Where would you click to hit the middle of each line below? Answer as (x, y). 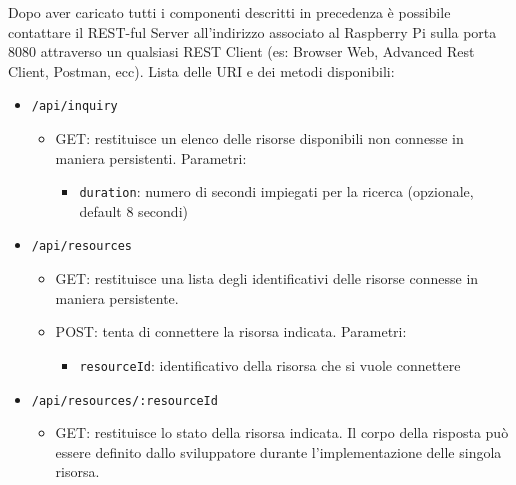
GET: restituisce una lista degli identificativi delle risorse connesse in (267, 278)
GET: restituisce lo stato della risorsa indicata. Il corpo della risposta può (282, 432)
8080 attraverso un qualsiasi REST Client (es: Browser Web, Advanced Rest (241, 51)
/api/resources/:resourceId (124, 400)
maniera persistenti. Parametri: (151, 157)
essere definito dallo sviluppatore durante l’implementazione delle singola (278, 451)
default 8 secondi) (133, 210)
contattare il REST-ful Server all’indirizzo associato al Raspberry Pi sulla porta (252, 31)
